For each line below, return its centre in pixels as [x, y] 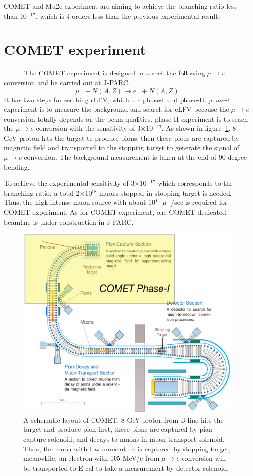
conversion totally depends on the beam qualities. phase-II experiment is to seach [126, 118]
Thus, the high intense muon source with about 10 [80, 202]
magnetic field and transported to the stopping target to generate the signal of [122, 147]
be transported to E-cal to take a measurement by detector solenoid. [126, 467]
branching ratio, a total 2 [42, 192]
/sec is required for [199, 202]
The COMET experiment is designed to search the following [115, 73]
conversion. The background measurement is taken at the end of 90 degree [136, 157]
